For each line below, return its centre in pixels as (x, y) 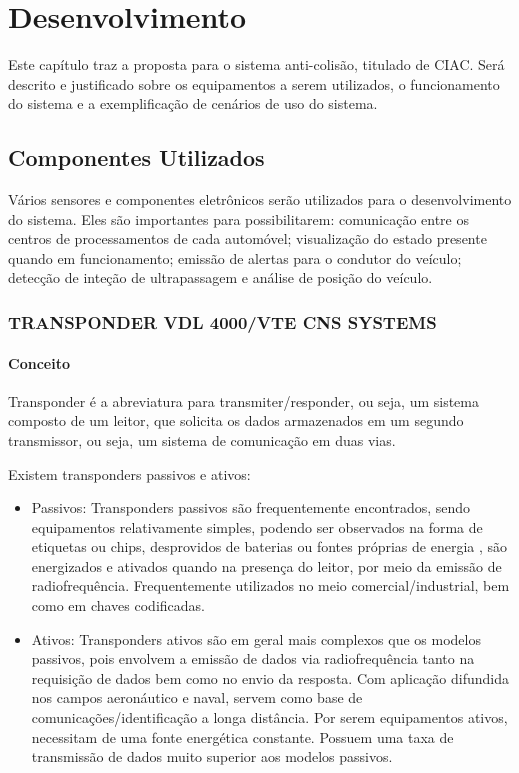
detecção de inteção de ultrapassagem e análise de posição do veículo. (220, 277)
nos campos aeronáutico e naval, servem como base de (197, 697)
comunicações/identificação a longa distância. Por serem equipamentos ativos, (269, 717)
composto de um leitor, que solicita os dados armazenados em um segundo (236, 420)
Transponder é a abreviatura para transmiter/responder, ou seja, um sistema (244, 400)
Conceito (39, 362)
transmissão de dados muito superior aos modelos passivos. (212, 756)
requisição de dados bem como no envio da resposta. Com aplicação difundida (270, 677)
